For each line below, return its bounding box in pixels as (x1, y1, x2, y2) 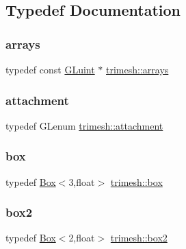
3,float (68, 174, 95, 189)
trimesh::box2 (110, 230, 168, 245)
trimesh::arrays (106, 62, 169, 76)
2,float (68, 230, 95, 245)
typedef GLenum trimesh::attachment (5, 118, 163, 132)
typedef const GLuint (5, 62, 95, 76)
